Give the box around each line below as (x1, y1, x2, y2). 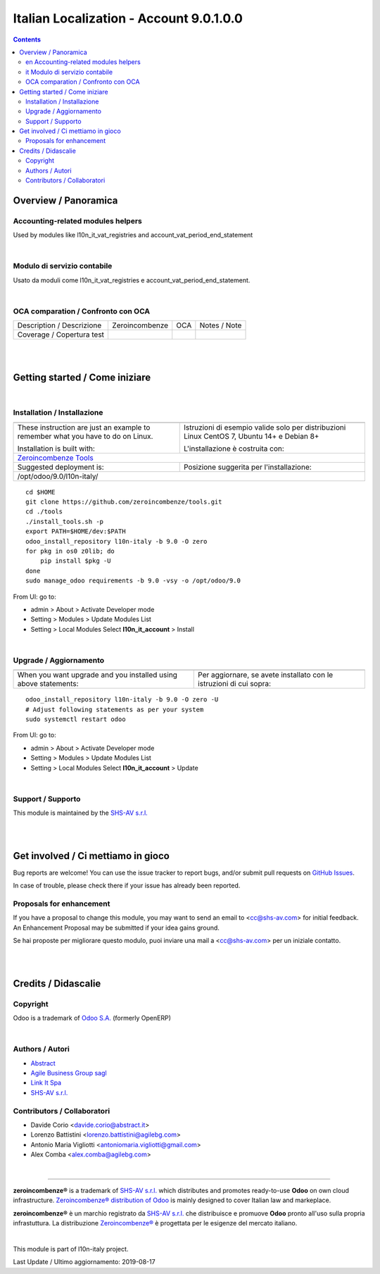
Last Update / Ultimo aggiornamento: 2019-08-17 (13, 1258, 156, 1266)
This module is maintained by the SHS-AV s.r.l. (13, 808, 148, 817)
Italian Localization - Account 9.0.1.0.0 (13, 11, 243, 26)
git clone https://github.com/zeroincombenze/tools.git (25, 498, 222, 506)
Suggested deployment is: (17, 462, 105, 472)
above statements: (17, 679, 79, 689)
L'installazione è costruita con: (183, 444, 284, 454)
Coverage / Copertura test (17, 330, 105, 339)
